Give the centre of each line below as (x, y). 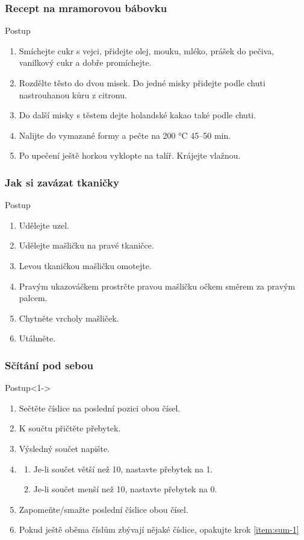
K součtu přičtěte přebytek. (70, 428)
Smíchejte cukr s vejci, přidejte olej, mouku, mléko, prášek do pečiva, (147, 50)
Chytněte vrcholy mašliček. (69, 318)
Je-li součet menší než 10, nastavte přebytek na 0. (125, 489)
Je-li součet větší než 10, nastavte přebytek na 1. (123, 469)
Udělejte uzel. (44, 225)
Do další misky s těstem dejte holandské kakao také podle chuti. (138, 115)
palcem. (33, 298)
